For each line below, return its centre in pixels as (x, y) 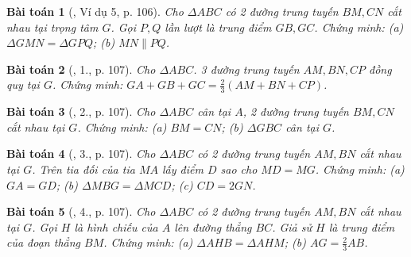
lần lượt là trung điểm (218, 27)
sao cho (239, 169)
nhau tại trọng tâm (52, 27)
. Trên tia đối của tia (83, 169)
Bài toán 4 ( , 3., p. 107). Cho (81, 153)
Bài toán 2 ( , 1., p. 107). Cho (81, 69)
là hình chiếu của (116, 226)
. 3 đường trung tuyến (246, 69)
